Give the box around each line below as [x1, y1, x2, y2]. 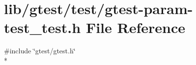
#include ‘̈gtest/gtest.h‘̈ [4, 46, 76, 56]
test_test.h [4, 17, 81, 37]
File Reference [85, 17, 185, 37]
